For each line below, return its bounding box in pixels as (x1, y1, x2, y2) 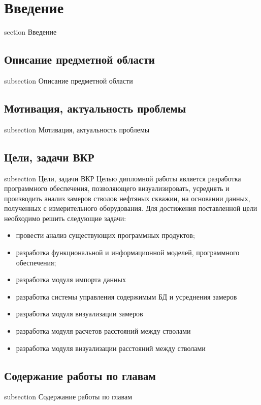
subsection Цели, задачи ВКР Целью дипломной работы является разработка (4, 173, 241, 183)
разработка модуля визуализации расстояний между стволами (16, 342, 206, 353)
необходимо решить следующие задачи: (4, 212, 126, 223)
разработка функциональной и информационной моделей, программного (16, 247, 240, 258)
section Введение (4, 26, 57, 37)
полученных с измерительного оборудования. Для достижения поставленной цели (4, 203, 257, 213)
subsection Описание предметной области (4, 75, 133, 86)
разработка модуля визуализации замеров (16, 308, 143, 319)
